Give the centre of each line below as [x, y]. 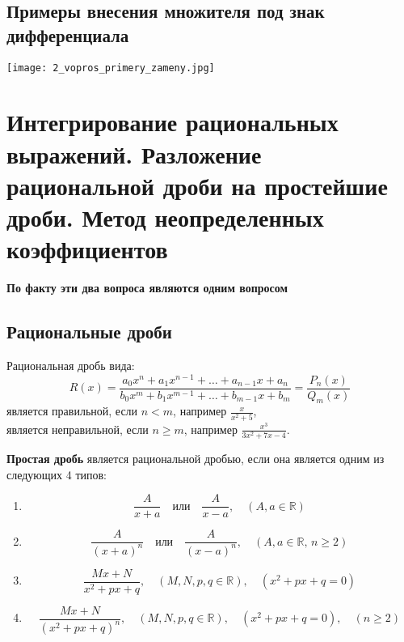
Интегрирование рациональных [173, 122]
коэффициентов [87, 249]
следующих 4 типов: [57, 474]
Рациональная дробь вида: [71, 365]
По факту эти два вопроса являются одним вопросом [147, 288]
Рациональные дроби [89, 332]
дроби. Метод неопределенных [165, 217]
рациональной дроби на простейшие [197, 185]
